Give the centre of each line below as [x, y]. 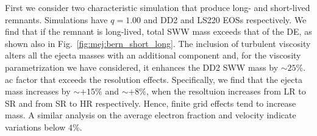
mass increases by [38, 91]
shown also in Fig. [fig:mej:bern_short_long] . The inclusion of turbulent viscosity [158, 43]
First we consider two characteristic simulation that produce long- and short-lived [158, 7]
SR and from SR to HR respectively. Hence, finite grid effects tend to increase [151, 103]
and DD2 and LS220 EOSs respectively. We [225, 19]
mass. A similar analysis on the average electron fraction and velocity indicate [151, 115]
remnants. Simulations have [56, 19]
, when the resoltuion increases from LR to [226, 91]
